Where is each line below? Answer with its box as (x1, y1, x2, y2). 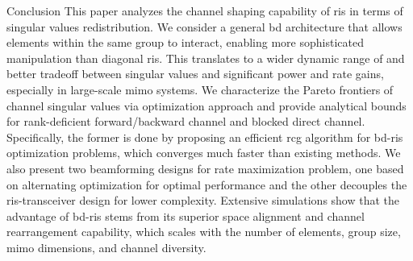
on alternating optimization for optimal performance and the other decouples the (6, 176, 407, 193)
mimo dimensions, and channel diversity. (6, 238, 206, 255)
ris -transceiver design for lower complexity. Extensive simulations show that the (6, 192, 400, 209)
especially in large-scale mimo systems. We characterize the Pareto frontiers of (6, 81, 394, 97)
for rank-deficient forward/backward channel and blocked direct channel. (6, 113, 365, 130)
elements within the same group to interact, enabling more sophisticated (6, 34, 364, 51)
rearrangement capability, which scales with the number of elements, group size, (6, 223, 401, 240)
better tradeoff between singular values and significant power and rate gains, (6, 65, 384, 82)
